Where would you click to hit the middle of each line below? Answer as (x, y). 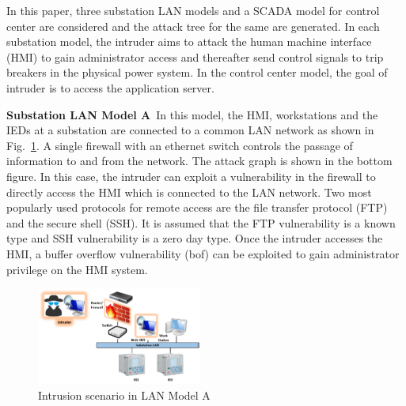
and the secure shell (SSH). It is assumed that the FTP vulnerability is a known (201, 222)
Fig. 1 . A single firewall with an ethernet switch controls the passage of (180, 145)
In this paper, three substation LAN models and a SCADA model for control (193, 10)
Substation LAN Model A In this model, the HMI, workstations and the (192, 114)
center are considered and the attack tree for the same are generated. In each (193, 26)
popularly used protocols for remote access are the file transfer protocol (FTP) (197, 207)
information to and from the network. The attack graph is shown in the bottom (199, 161)
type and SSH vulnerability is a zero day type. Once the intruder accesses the (195, 238)
